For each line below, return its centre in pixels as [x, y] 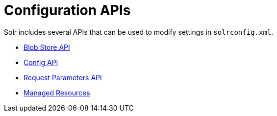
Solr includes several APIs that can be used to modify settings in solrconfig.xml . [139, 32]
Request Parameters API [63, 77]
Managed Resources [57, 93]
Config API [41, 62]
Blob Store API [47, 47]
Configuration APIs [67, 10]
